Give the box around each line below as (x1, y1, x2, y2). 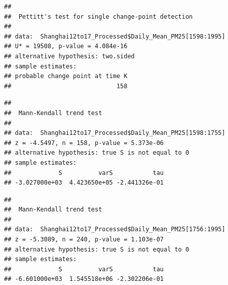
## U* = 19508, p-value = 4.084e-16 (4, 43, 128, 50)
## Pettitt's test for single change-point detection (4, 13, 193, 20)
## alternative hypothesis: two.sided (4, 52, 135, 60)
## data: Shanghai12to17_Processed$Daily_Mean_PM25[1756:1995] (4, 226, 225, 233)
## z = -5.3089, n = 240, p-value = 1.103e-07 (4, 236, 164, 243)
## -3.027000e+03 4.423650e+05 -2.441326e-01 (4, 179, 164, 187)
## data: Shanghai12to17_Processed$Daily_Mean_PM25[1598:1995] (4, 32, 225, 40)
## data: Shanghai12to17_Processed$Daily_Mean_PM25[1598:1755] (4, 129, 225, 137)
